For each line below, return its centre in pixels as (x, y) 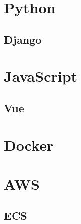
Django (23, 39)
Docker (29, 145)
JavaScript (41, 76)
